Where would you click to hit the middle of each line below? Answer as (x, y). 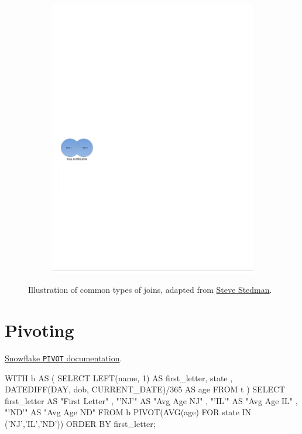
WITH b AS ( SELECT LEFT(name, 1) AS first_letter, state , (119, 377)
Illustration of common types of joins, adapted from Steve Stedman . (150, 290)
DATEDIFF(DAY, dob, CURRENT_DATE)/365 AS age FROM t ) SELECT (145, 389)
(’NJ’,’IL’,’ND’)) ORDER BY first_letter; (80, 423)
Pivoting (40, 330)
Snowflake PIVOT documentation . (64, 358)
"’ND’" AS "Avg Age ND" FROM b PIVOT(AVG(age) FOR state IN (128, 412)
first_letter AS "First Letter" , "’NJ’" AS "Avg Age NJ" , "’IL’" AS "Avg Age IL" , (151, 400)
